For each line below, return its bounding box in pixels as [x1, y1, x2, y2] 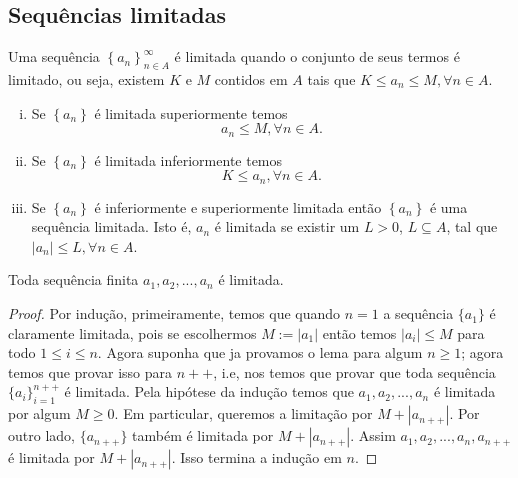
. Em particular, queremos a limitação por [114, 403, 373, 424]
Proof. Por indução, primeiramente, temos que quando [8, 303, 341, 324]
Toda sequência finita [8, 269, 139, 290]
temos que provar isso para [8, 361, 173, 382]
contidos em [214, 69, 288, 89]
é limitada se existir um [214, 216, 360, 237]
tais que [307, 69, 356, 89]
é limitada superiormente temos [94, 102, 288, 123]
